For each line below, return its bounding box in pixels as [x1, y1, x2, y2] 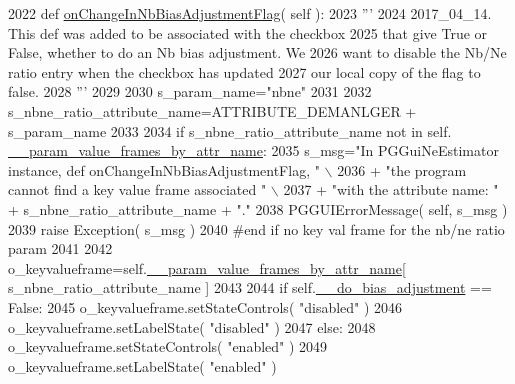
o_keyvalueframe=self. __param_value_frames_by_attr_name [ [8, 257, 406, 278]
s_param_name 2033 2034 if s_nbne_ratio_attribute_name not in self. [8, 120, 452, 141]
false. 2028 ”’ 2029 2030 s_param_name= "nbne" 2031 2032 [8, 81, 372, 102]
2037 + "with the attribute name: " [283, 179, 499, 200]
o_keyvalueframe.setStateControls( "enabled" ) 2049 [8, 336, 328, 357]
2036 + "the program [337, 159, 467, 180]
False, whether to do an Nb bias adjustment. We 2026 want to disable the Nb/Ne [8, 42, 507, 63]
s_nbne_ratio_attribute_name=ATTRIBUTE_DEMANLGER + [8, 100, 417, 121]
